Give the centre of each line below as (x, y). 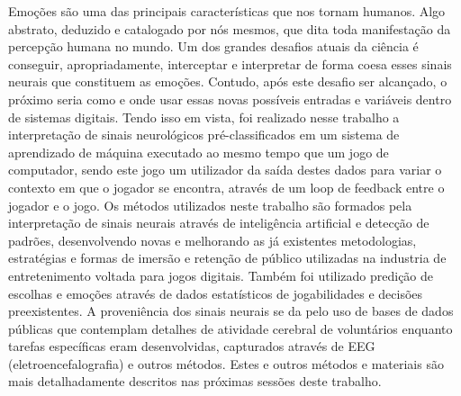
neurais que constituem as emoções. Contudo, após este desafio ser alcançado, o (228, 81)
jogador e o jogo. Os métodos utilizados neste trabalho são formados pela (210, 205)
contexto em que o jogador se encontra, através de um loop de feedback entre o (226, 187)
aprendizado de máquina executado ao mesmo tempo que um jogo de (199, 152)
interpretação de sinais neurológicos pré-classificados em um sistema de (204, 135)
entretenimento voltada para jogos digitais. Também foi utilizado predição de (221, 275)
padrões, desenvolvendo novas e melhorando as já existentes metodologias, (212, 240)
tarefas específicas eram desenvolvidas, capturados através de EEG (192, 346)
